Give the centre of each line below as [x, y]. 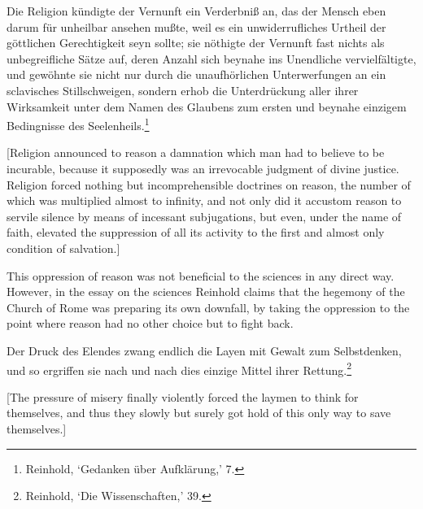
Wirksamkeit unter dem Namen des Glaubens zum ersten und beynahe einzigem [207, 106]
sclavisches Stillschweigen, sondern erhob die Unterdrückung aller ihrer [183, 90]
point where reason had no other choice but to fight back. [150, 323]
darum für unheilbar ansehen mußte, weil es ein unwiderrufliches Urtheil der [196, 26]
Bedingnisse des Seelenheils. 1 [78, 124]
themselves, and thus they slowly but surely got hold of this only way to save [199, 413]
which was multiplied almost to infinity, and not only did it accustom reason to [204, 200]
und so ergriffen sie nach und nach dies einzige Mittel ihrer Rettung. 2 [179, 368]
